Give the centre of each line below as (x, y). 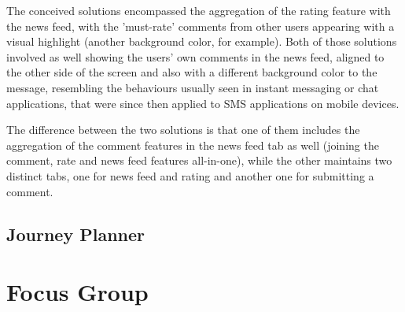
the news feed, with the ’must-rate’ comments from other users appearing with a (201, 26)
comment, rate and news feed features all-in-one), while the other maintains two (199, 160)
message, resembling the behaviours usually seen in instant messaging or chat (193, 87)
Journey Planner (76, 234)
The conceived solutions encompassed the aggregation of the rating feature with (199, 10)
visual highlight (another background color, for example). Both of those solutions (202, 41)
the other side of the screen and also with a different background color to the (192, 72)
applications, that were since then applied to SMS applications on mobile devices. (203, 103)
